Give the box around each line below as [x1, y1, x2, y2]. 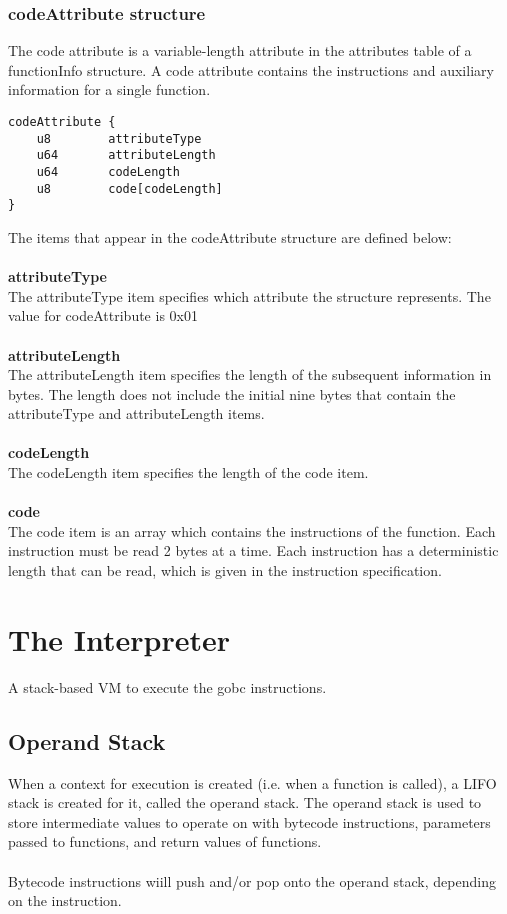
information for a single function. [8, 79, 211, 100]
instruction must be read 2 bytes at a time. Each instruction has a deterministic [8, 540, 499, 561]
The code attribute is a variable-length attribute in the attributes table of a [8, 40, 472, 61]
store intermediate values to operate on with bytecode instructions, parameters [8, 811, 491, 832]
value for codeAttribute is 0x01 [8, 305, 198, 326]
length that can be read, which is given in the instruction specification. [8, 560, 442, 581]
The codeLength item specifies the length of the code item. [8, 462, 369, 483]
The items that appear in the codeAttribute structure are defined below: [8, 226, 452, 247]
